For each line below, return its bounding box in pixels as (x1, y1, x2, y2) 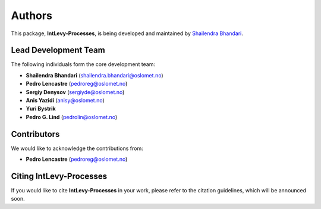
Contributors (11, 129, 60, 139)
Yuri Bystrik (26, 105, 56, 113)
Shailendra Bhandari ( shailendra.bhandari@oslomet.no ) (26, 71, 163, 79)
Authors (11, 9, 53, 22)
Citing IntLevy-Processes (11, 171, 108, 181)
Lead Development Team (11, 45, 105, 55)
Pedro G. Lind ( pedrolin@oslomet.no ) (26, 113, 118, 120)
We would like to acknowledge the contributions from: (11, 145, 143, 152)
